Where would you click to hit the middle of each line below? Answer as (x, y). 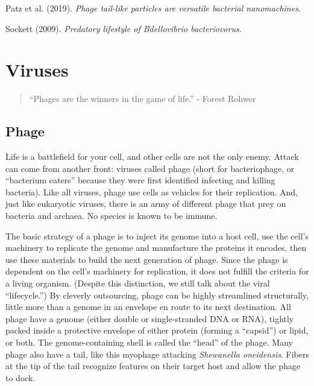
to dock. (20, 377)
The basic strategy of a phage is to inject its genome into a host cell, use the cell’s (157, 236)
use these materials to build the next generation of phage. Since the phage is (147, 259)
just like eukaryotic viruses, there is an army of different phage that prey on (146, 204)
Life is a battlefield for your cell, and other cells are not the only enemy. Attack (152, 157)
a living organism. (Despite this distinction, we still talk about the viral (138, 283)
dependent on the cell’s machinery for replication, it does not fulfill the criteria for (157, 271)
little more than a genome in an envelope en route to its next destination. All (148, 307)
